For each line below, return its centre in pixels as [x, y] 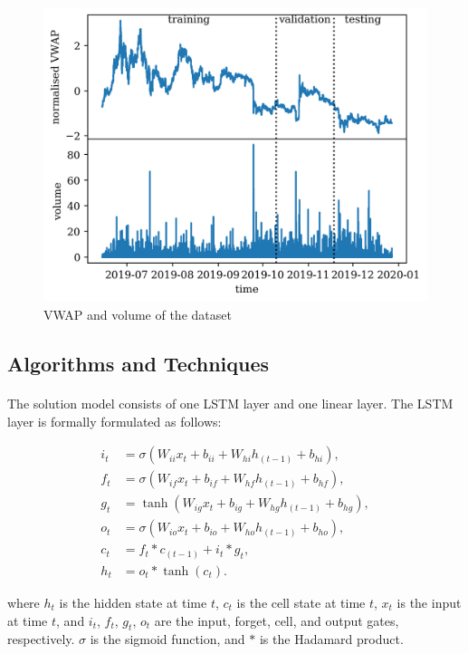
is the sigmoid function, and [167, 639]
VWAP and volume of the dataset [138, 315]
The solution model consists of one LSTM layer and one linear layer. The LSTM [230, 404]
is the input [429, 602]
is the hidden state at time [133, 602]
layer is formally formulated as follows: [115, 421]
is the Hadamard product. [331, 639]
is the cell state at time [301, 602]
